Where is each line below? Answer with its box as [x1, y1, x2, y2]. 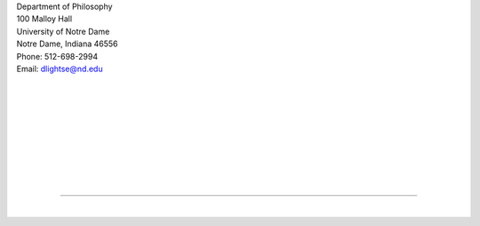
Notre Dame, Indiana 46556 [16, 38, 118, 49]
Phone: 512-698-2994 [16, 51, 98, 61]
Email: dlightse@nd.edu [16, 63, 103, 74]
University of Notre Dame [16, 26, 110, 36]
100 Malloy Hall [16, 13, 73, 24]
